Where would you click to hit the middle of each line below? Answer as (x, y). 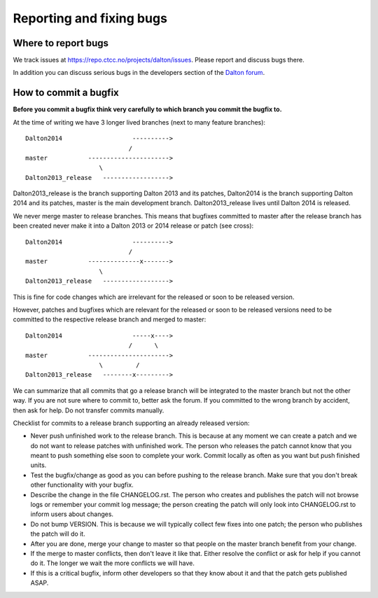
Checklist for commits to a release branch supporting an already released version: (131, 423)
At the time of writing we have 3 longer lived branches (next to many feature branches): (139, 122)
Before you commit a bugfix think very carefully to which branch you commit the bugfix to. (148, 109)
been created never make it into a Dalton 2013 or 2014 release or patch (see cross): (133, 226)
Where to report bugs (61, 43)
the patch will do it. (58, 534)
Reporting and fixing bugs (90, 18)
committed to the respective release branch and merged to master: (110, 319)
